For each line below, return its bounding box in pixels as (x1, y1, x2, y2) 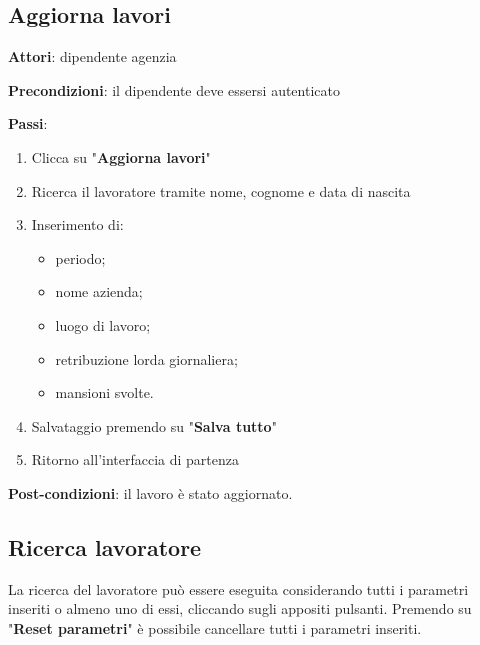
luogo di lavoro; (55, 314, 151, 335)
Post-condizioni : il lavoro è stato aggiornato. (8, 482, 293, 503)
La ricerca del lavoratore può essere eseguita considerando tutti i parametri (8, 578, 469, 599)
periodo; (55, 247, 106, 268)
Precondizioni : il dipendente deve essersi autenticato (8, 79, 340, 100)
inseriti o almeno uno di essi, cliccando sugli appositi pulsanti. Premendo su (8, 598, 472, 619)
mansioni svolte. (55, 382, 154, 403)
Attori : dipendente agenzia (8, 46, 177, 67)
